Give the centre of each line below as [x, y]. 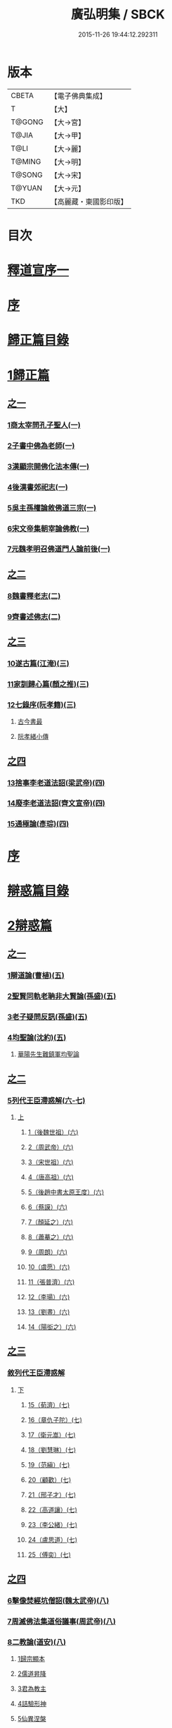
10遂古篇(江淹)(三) [38, 663]
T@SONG [27, 175]
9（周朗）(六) [48, 1252]
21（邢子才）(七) [52, 1495]
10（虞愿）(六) [49, 1267]
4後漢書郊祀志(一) [38, 487]
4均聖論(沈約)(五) [37, 1038]
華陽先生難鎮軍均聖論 [48, 1054]
